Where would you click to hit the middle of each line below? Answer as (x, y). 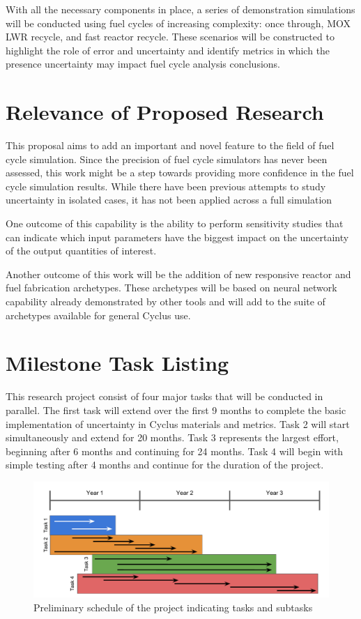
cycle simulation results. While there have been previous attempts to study (166, 186)
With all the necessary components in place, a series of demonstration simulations (180, 9)
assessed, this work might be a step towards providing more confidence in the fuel (180, 173)
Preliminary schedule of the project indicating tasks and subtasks (173, 607)
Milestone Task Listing (117, 363)
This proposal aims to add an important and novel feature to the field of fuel (170, 145)
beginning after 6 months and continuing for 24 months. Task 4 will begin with (175, 451)
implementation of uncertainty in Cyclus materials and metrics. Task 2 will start (178, 423)
